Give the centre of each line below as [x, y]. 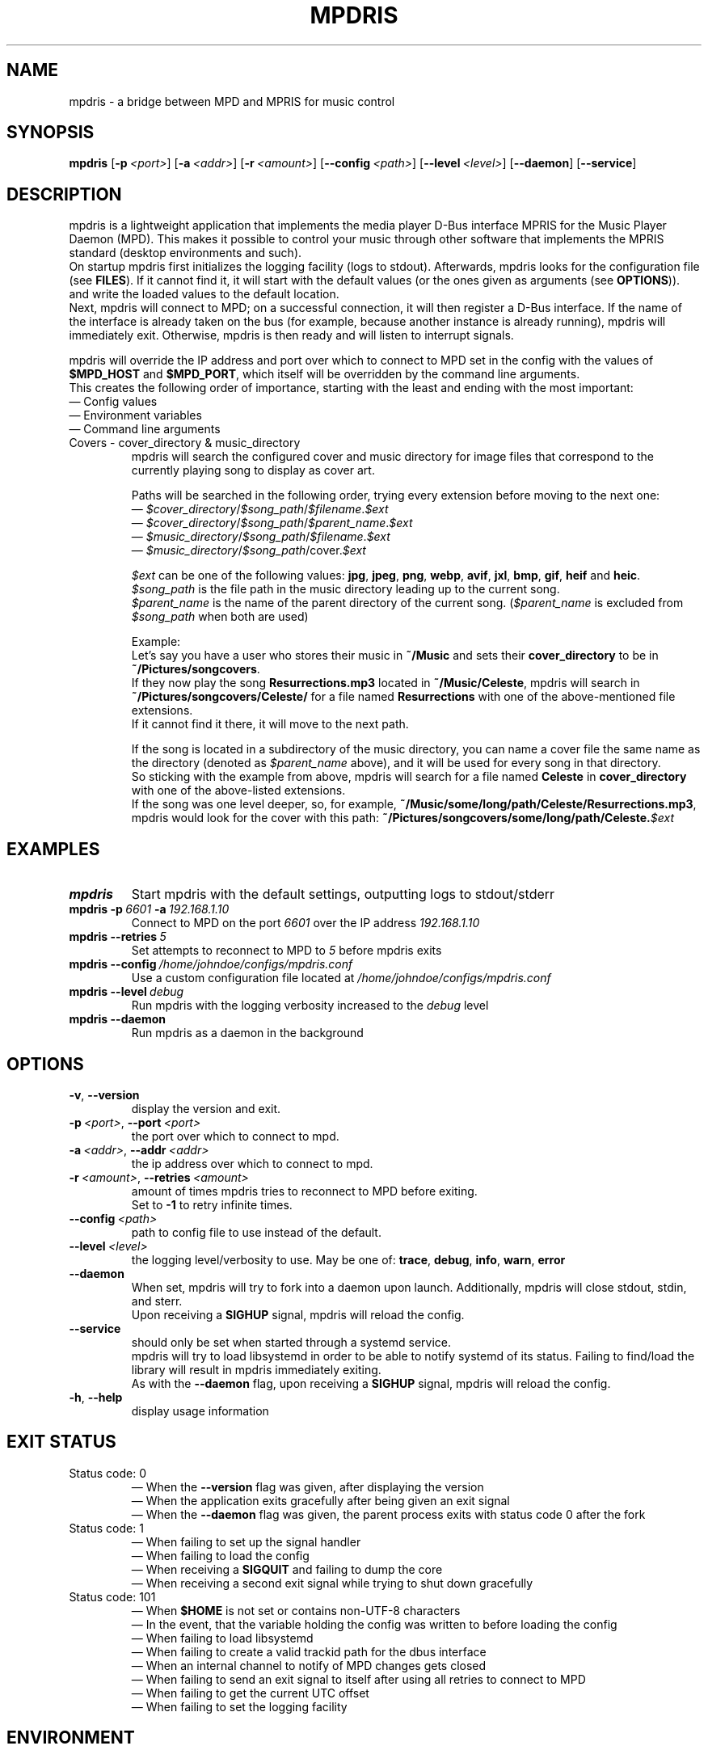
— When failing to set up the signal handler [246, 1541]
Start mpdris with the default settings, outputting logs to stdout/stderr [343, 894]
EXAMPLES [53, 849]
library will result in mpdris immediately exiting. [256, 1369]
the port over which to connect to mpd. [235, 1136]
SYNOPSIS [51, 133]
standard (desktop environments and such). [185, 253]
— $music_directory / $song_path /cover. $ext [249, 550]
